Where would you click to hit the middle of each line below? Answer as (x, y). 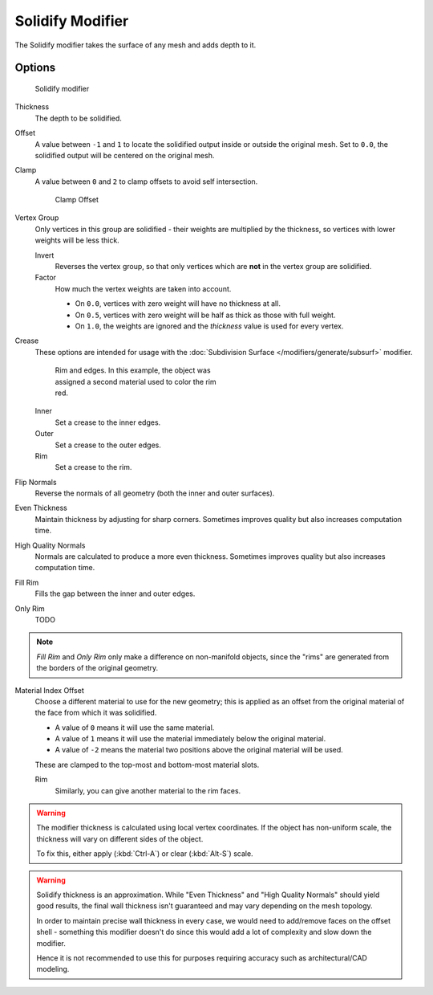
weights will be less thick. (77, 240)
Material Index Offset (49, 690)
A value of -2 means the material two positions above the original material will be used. (199, 750)
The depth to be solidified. (78, 118)
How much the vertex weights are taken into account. (143, 288)
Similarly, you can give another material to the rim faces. (148, 790)
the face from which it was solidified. (96, 713)
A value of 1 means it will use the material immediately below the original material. (190, 739)
